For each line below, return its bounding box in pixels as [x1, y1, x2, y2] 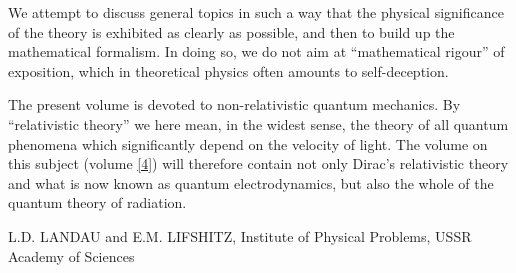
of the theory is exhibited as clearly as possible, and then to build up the [8, 21, 455, 42]
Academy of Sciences [8, 245, 135, 266]
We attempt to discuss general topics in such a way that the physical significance [8, 2, 504, 22]
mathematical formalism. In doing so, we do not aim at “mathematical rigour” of [8, 41, 505, 62]
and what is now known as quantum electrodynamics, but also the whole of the [8, 172, 494, 193]
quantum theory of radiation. [8, 192, 187, 213]
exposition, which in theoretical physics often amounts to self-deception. [8, 60, 449, 81]
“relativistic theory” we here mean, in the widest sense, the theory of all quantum [8, 113, 509, 134]
